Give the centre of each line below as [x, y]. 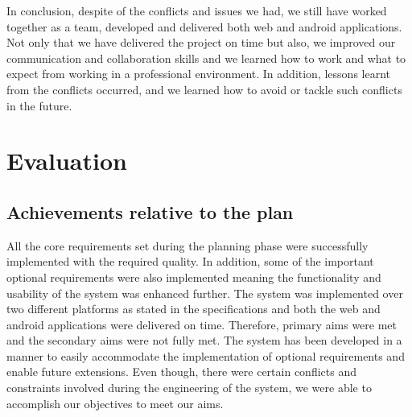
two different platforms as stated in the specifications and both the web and [194, 309]
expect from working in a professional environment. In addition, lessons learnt [198, 74]
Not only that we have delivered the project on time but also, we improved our [201, 42]
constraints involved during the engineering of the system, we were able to [189, 388]
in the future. [39, 105]
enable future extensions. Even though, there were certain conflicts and [181, 372]
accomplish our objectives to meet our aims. [115, 403]
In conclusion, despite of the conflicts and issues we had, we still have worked [197, 10]
